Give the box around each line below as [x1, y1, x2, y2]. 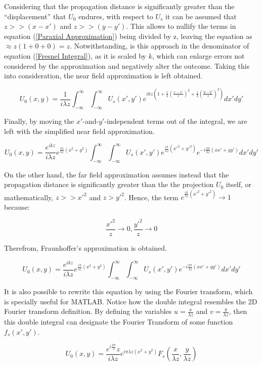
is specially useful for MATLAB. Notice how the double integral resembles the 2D [4, 296, 257, 306]
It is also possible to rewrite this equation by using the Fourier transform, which [4, 286, 253, 296]
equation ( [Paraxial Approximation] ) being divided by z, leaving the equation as [4, 30, 252, 41]
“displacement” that [4, 11, 66, 21]
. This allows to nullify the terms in [126, 21, 236, 31]
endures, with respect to [78, 11, 153, 21]
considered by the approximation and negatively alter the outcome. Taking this [4, 60, 250, 71]
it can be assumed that [165, 11, 237, 21]
